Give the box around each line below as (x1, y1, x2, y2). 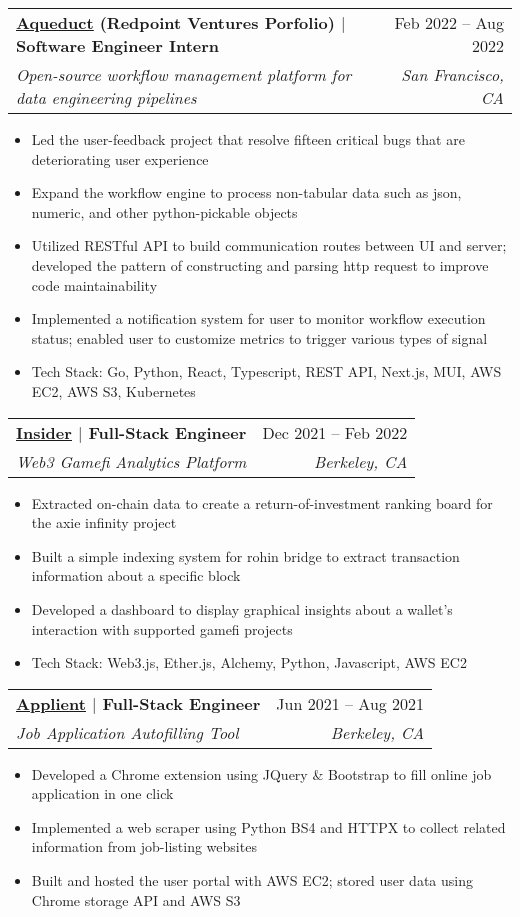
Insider (16, 420, 72, 444)
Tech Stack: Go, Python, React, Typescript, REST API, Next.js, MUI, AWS (31, 361, 502, 382)
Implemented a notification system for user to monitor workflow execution (31, 308, 486, 329)
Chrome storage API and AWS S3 (31, 889, 241, 910)
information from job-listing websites (31, 836, 257, 857)
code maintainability (31, 274, 158, 295)
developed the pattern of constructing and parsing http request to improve (31, 254, 489, 275)
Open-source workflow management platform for (16, 63, 352, 86)
